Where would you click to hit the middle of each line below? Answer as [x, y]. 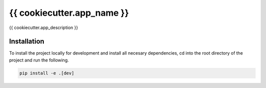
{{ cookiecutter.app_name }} [69, 13]
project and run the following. [39, 60]
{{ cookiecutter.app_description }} [44, 28]
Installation [27, 42]
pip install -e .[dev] [47, 73]
